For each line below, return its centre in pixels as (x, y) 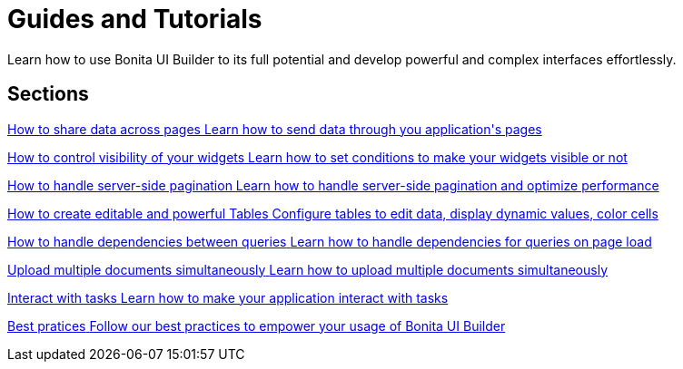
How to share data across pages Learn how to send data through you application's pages (275, 129)
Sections (48, 94)
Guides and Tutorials (135, 19)
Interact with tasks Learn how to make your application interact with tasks (228, 297)
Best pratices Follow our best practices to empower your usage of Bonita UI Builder (257, 325)
